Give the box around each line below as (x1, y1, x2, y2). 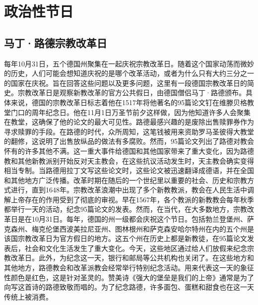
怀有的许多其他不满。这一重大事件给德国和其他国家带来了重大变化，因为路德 (4, 145, 254, 156)
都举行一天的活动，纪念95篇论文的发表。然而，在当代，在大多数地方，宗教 (4, 204, 247, 214)
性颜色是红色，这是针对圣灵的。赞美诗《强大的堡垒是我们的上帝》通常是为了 (4, 272, 254, 282)
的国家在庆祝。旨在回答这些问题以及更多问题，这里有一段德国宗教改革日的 (4, 77, 247, 88)
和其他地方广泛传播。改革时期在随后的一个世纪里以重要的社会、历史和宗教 (4, 175, 247, 185)
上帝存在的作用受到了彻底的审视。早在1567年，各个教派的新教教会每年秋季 (10, 194, 254, 204)
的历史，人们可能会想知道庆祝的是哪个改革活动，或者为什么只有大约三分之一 (4, 68, 254, 78)
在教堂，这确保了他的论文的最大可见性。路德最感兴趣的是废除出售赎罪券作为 (4, 117, 254, 127)
